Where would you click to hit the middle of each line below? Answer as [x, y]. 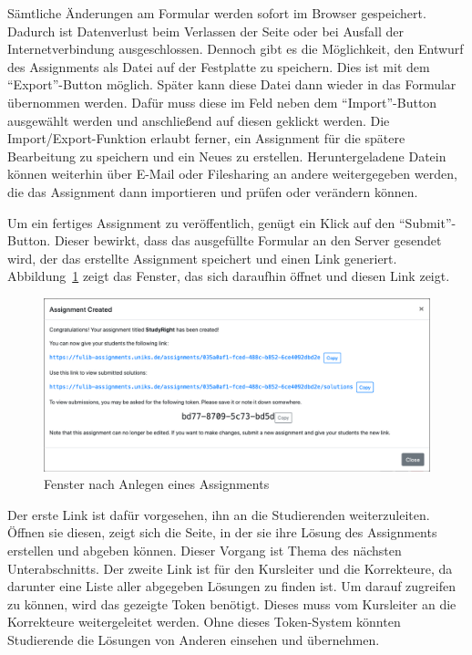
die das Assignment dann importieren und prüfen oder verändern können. [213, 191]
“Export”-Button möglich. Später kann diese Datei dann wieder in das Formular [232, 84]
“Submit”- [427, 222]
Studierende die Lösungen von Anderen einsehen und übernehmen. [194, 639]
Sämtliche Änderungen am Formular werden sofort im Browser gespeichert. [217, 13]
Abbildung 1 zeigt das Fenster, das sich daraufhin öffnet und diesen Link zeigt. [229, 276]
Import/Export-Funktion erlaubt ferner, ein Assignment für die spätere [206, 138]
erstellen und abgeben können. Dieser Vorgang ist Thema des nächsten [205, 550]
